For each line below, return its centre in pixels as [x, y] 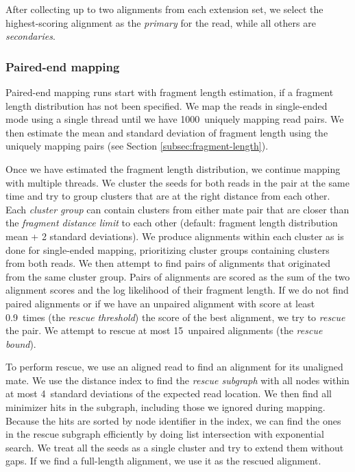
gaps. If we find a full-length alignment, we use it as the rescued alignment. [163, 461]
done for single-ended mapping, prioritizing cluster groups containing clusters [168, 249]
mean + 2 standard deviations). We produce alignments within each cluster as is [175, 236]
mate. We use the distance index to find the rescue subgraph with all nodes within [177, 380]
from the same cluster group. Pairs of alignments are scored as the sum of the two [178, 276]
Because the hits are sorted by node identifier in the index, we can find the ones [173, 420]
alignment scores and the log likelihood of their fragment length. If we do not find [177, 290]
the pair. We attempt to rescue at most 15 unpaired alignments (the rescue [164, 330]
